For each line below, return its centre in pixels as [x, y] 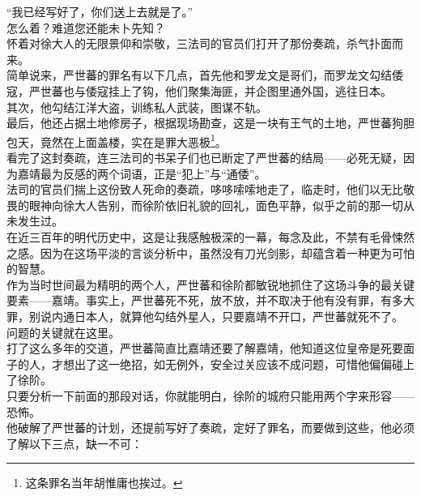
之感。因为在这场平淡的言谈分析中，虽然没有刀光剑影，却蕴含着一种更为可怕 [210, 252]
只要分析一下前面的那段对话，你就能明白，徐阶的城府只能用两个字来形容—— [210, 395]
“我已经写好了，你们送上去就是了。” [100, 11]
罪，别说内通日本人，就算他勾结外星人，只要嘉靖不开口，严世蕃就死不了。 [205, 316]
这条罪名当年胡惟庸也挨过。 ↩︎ [104, 483]
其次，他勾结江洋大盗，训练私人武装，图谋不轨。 [137, 107]
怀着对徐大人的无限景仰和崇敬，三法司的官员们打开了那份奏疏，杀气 [188, 43]
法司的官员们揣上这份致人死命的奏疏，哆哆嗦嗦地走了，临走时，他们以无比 [205, 189]
